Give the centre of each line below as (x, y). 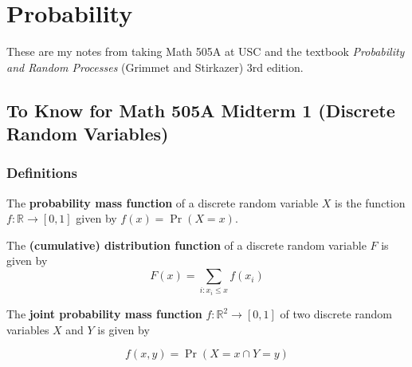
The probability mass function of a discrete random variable (163, 202)
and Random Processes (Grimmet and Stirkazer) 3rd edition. (155, 67)
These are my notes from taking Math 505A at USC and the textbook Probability (206, 51)
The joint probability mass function (104, 314)
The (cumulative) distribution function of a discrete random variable (186, 245)
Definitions (42, 173)
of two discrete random (336, 314)
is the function (370, 202)
